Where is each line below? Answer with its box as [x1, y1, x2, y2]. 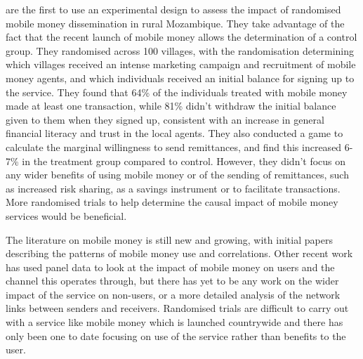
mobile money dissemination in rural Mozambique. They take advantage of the [6, 15, 345, 30]
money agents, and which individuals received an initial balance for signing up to [6, 70, 355, 85]
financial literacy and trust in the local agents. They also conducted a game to [6, 126, 343, 141]
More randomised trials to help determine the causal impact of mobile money [6, 195, 338, 209]
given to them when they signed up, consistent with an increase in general [6, 112, 324, 126]
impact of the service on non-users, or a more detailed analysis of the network [6, 287, 341, 301]
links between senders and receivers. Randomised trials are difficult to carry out [6, 301, 349, 315]
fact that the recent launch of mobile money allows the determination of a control [6, 30, 357, 44]
